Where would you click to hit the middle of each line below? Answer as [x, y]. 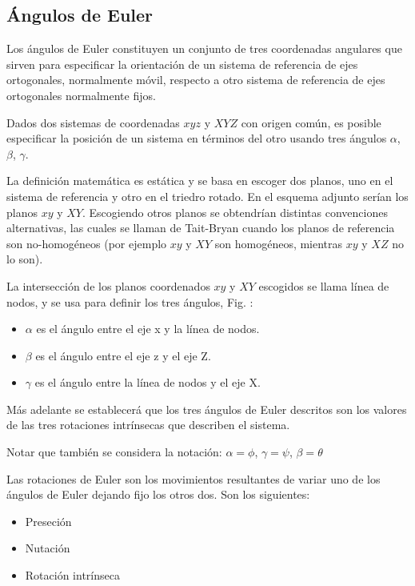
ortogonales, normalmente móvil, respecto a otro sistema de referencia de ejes [196, 80]
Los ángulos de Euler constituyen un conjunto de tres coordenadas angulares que [204, 48]
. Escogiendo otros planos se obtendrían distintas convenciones [235, 212]
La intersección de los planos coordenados [108, 285]
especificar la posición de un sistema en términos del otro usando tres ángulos [197, 138]
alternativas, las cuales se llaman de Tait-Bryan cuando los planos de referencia [201, 228]
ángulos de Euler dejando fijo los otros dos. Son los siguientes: [158, 494]
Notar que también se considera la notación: [114, 452]
